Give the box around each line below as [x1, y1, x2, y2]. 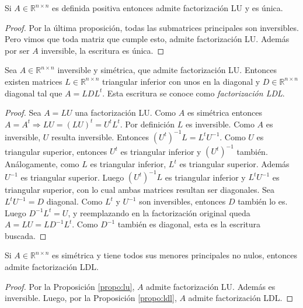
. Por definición [120, 117, 175, 130]
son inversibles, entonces [139, 195, 226, 207]
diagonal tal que [5, 86, 62, 99]
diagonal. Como [46, 195, 103, 207]
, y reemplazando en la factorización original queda [68, 206, 250, 219]
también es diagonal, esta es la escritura [117, 218, 261, 230]
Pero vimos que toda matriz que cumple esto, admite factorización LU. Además [5, 33, 290, 45]
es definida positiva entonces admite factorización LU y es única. [52, 2, 283, 13]
